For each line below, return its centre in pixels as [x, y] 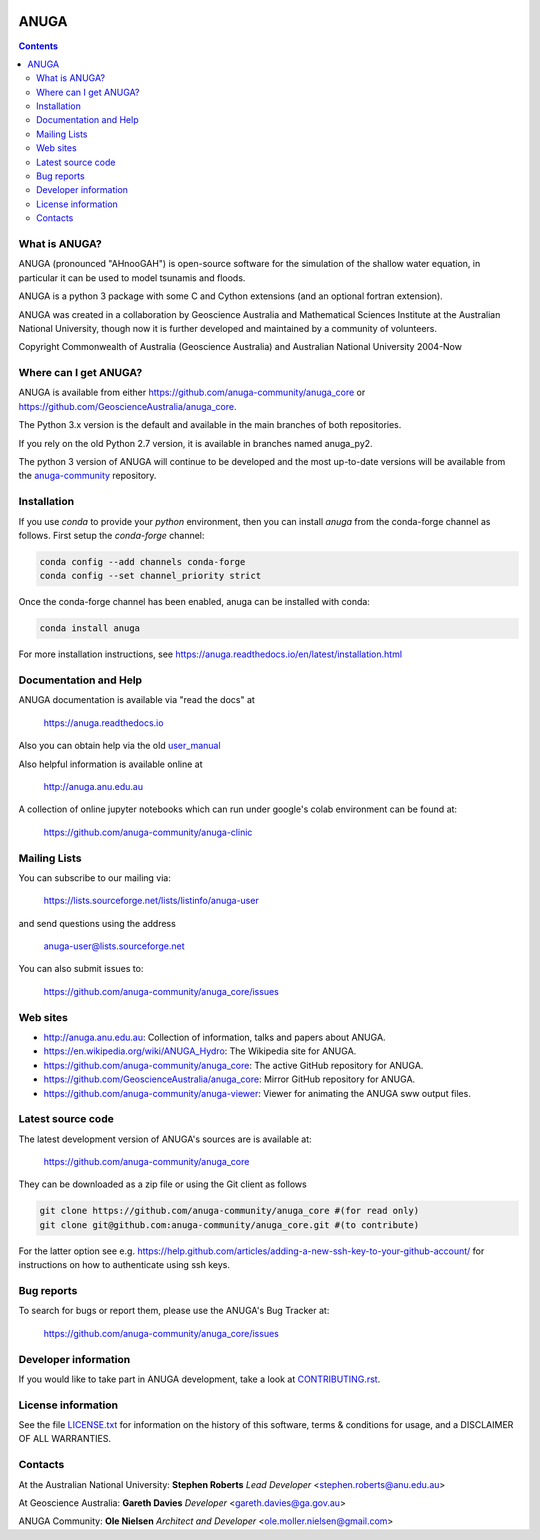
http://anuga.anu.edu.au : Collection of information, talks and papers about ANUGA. [214, 1037]
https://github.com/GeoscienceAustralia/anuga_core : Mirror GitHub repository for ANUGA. [229, 1079]
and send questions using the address [97, 923]
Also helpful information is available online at [110, 764]
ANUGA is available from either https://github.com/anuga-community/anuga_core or [192, 392]
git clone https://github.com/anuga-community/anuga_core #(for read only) [229, 1211]
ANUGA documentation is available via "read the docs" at [136, 700]
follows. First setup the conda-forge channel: [111, 535]
